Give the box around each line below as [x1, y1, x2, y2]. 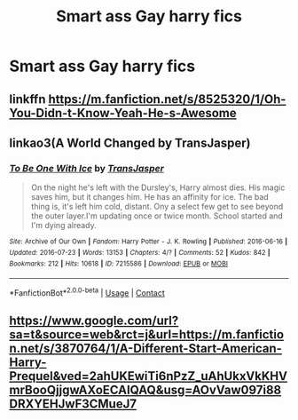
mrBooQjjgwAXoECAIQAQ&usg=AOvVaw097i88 [9, 383, 282, 398]
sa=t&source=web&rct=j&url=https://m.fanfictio [9, 327, 285, 343]
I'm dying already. [30, 220, 98, 231]
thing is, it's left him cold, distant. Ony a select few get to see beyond [30, 202, 284, 212]
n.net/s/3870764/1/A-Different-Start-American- [9, 341, 282, 356]
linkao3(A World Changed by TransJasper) [9, 135, 251, 150]
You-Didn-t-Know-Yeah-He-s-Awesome [9, 105, 237, 121]
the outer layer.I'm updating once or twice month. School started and [30, 210, 284, 221]
